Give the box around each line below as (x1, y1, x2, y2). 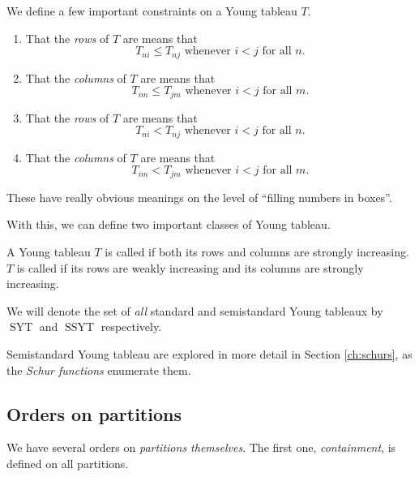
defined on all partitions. (6, 454, 129, 471)
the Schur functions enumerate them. (6, 361, 191, 378)
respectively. (100, 318, 162, 335)
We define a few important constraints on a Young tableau (6, 2, 297, 19)
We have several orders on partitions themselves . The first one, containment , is (6, 439, 396, 456)
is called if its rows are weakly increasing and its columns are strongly (16, 259, 364, 276)
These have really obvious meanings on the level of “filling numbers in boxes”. (6, 188, 392, 205)
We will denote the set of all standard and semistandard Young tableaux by (6, 302, 383, 319)
